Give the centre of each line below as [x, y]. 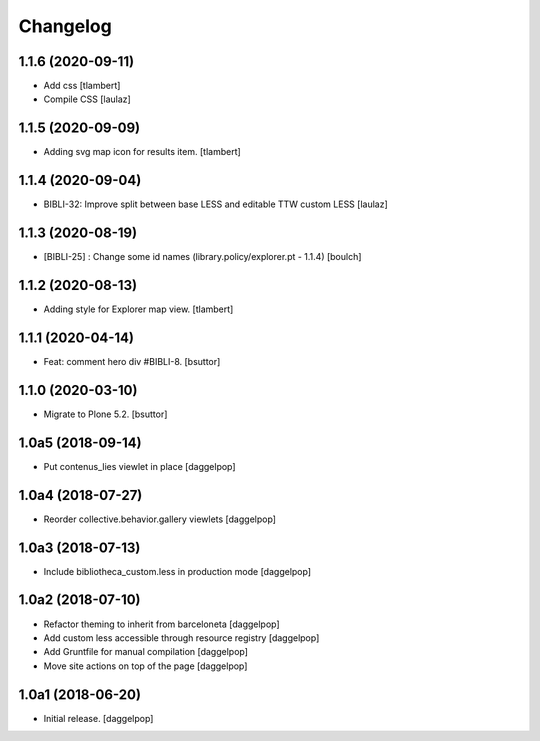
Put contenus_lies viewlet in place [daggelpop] [139, 466]
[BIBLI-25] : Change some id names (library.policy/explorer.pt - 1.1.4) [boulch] [202, 257]
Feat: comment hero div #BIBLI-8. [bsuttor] [132, 361]
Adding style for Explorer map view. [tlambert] [138, 309]
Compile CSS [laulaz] [87, 99]
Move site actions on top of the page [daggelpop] [145, 666]
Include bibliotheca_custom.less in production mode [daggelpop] [177, 571]
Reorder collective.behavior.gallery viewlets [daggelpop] [160, 519]
